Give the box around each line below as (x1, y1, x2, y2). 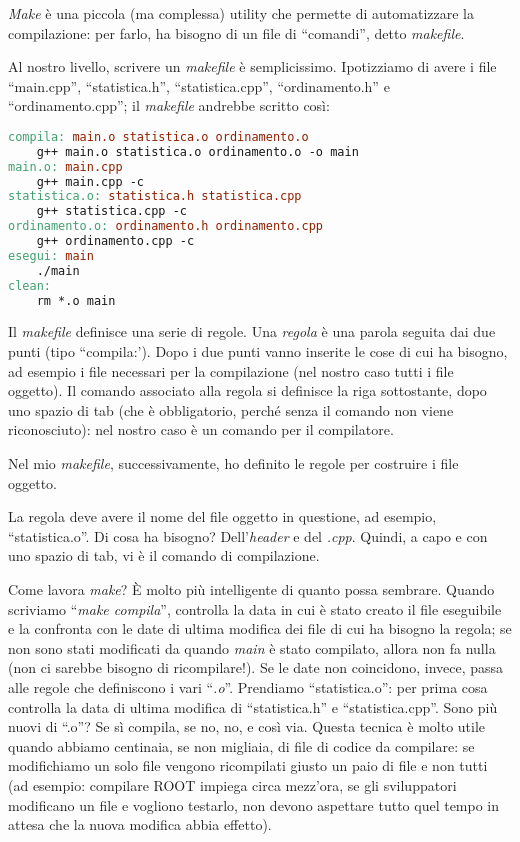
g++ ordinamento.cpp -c (36, 234, 195, 249)
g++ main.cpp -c (36, 174, 145, 189)
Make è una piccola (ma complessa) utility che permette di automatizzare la (8, 3, 474, 23)
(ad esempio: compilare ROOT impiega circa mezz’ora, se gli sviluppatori (8, 774, 457, 795)
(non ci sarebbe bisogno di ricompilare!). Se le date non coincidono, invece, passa (8, 657, 504, 678)
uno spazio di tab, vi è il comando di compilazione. (8, 545, 320, 566)
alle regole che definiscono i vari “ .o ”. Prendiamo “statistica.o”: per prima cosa (8, 676, 488, 697)
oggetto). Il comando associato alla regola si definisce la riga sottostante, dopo (8, 380, 487, 401)
